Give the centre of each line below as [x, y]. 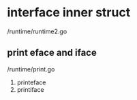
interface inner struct [69, 13]
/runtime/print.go [31, 69]
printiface [30, 89]
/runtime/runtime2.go [37, 31]
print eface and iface [52, 53]
